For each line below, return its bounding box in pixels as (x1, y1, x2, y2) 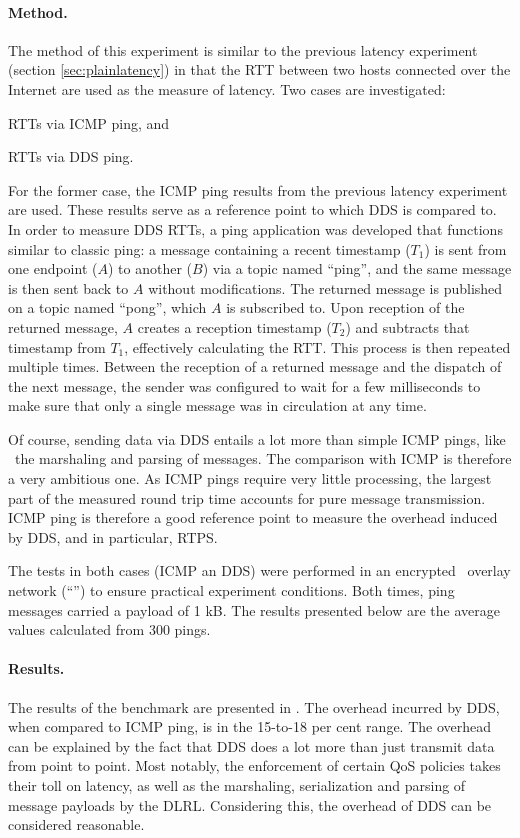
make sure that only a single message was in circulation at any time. (8, 395, 427, 416)
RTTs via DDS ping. (8, 146, 134, 167)
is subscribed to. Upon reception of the (226, 297, 465, 318)
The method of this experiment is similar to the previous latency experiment (8, 39, 478, 60)
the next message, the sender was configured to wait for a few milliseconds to (8, 375, 481, 396)
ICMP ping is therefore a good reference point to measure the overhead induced (8, 507, 498, 528)
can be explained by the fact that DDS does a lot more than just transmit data (8, 735, 495, 756)
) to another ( (107, 258, 193, 279)
